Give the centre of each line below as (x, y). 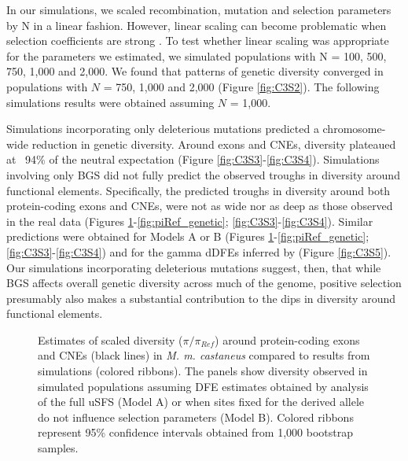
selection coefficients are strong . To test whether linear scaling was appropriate (198, 41)
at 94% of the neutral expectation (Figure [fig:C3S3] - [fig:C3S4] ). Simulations (193, 159)
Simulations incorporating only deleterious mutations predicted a (163, 129)
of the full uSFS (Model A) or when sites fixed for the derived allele (201, 402)
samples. (58, 448)
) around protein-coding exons (287, 339)
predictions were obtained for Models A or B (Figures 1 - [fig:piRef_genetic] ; (188, 236)
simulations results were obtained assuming (110, 102)
